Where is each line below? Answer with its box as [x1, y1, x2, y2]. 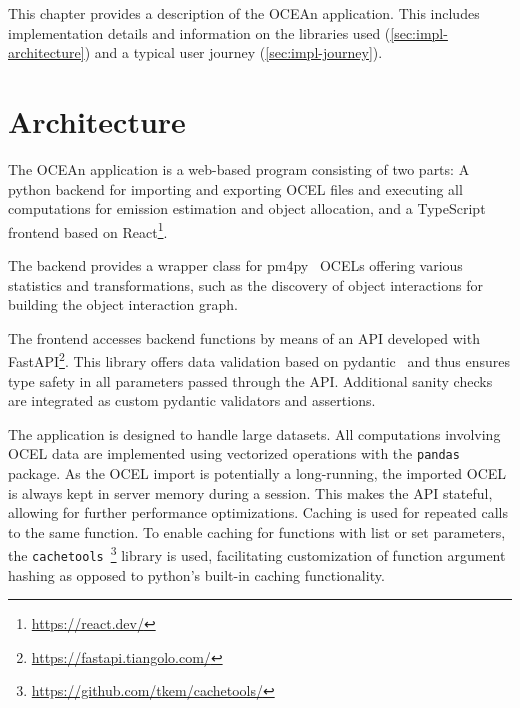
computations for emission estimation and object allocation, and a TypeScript [8, 198, 486, 219]
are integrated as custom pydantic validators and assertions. [8, 390, 376, 411]
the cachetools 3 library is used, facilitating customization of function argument [8, 542, 506, 566]
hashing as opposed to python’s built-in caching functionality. [8, 564, 385, 585]
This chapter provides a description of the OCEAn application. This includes [8, 3, 480, 23]
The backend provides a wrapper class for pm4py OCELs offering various [8, 254, 463, 275]
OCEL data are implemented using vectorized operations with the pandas [8, 443, 460, 464]
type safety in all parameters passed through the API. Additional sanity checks [8, 370, 493, 391]
